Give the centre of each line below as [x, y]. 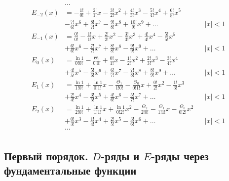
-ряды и [120, 156]
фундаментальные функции [70, 170]
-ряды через [180, 156]
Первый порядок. [46, 156]
